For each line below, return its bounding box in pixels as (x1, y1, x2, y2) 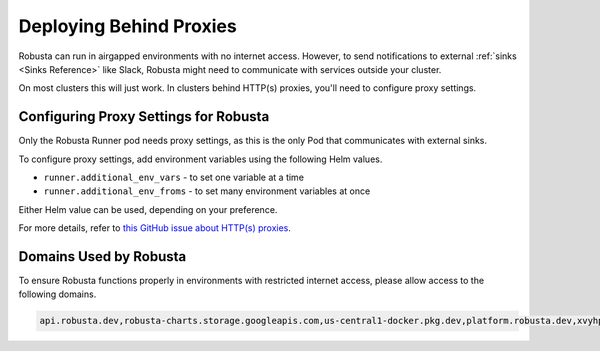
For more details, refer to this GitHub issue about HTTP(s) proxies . (18, 222, 292, 234)
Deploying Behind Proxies (18, 15, 237, 37)
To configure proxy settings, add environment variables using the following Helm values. (18, 153, 383, 165)
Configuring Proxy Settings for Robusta (18, 108, 270, 125)
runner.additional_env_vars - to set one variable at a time (43, 171, 305, 184)
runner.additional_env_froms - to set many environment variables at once (43, 185, 371, 197)
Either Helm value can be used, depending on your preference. (18, 203, 278, 215)
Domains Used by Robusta (18, 248, 187, 265)
